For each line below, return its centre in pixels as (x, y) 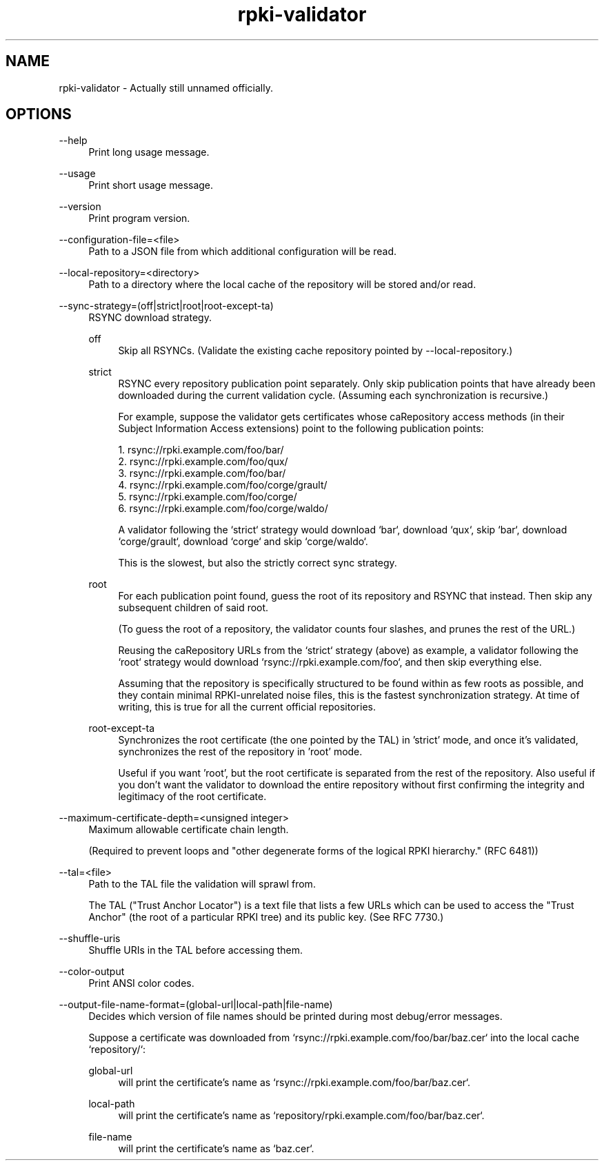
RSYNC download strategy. (150, 318)
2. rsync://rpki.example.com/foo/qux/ (203, 462)
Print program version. (139, 218)
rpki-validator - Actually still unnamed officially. (166, 88)
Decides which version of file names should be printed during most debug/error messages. (295, 1016)
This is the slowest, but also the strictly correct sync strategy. (258, 563)
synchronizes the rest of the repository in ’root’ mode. (240, 752)
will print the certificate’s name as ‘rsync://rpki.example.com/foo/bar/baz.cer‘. (294, 1083)
